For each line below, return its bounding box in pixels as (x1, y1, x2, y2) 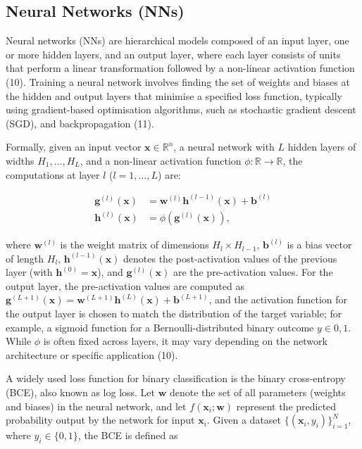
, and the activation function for (208, 292, 348, 307)
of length (6, 251, 44, 265)
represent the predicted (236, 398, 337, 413)
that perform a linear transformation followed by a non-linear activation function (6, 61, 355, 75)
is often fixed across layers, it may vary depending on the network (43, 334, 327, 348)
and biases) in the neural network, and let (6, 398, 187, 413)
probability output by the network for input (6, 412, 195, 427)
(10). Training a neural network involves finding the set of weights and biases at (6, 74, 350, 89)
